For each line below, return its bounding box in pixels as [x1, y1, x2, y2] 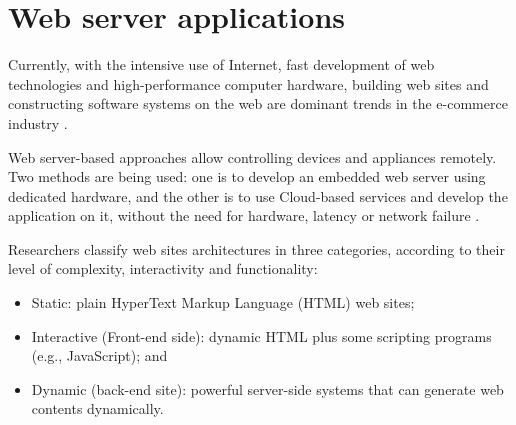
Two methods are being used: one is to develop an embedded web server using [8, 166, 486, 187]
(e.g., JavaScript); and [31, 345, 168, 366]
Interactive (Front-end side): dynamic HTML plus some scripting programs [31, 325, 492, 346]
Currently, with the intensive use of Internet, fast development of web [8, 54, 435, 75]
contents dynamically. [31, 398, 164, 419]
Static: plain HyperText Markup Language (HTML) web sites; [31, 292, 415, 313]
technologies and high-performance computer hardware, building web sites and [8, 73, 489, 94]
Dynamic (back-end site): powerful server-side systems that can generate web [31, 378, 504, 399]
